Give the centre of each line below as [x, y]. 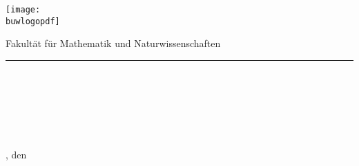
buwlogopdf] [33, 21]
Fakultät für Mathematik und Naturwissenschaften [113, 43]
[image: [23, 10]
